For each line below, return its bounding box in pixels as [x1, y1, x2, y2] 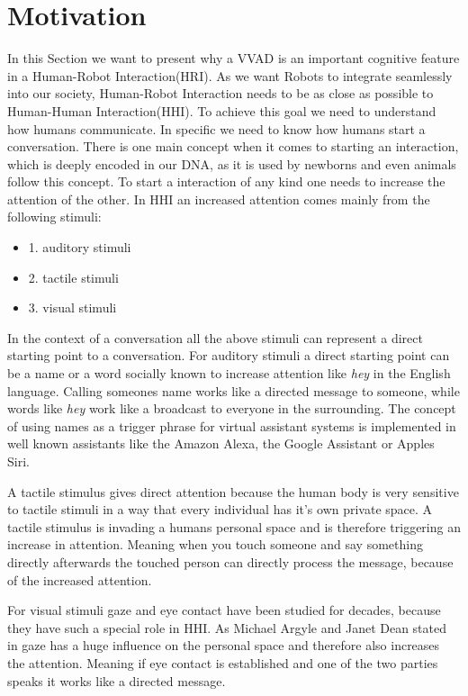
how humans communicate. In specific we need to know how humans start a [7, 119, 426, 138]
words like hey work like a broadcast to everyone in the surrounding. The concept [7, 399, 456, 418]
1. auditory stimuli [28, 238, 131, 257]
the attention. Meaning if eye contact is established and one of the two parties [7, 653, 438, 672]
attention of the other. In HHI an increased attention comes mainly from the [7, 189, 430, 208]
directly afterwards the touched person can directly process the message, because [7, 552, 454, 571]
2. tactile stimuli [28, 267, 119, 286]
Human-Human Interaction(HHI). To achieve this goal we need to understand [7, 101, 436, 120]
